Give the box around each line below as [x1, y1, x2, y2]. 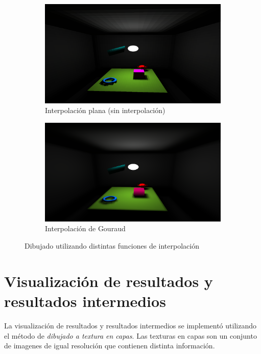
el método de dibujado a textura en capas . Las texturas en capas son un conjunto [4, 330, 257, 341]
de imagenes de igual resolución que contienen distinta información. [4, 340, 215, 351]
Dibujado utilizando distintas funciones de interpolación [25, 240, 199, 251]
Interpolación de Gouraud [45, 223, 126, 234]
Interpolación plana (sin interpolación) [45, 105, 165, 116]
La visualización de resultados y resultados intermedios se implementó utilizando [4, 320, 256, 330]
